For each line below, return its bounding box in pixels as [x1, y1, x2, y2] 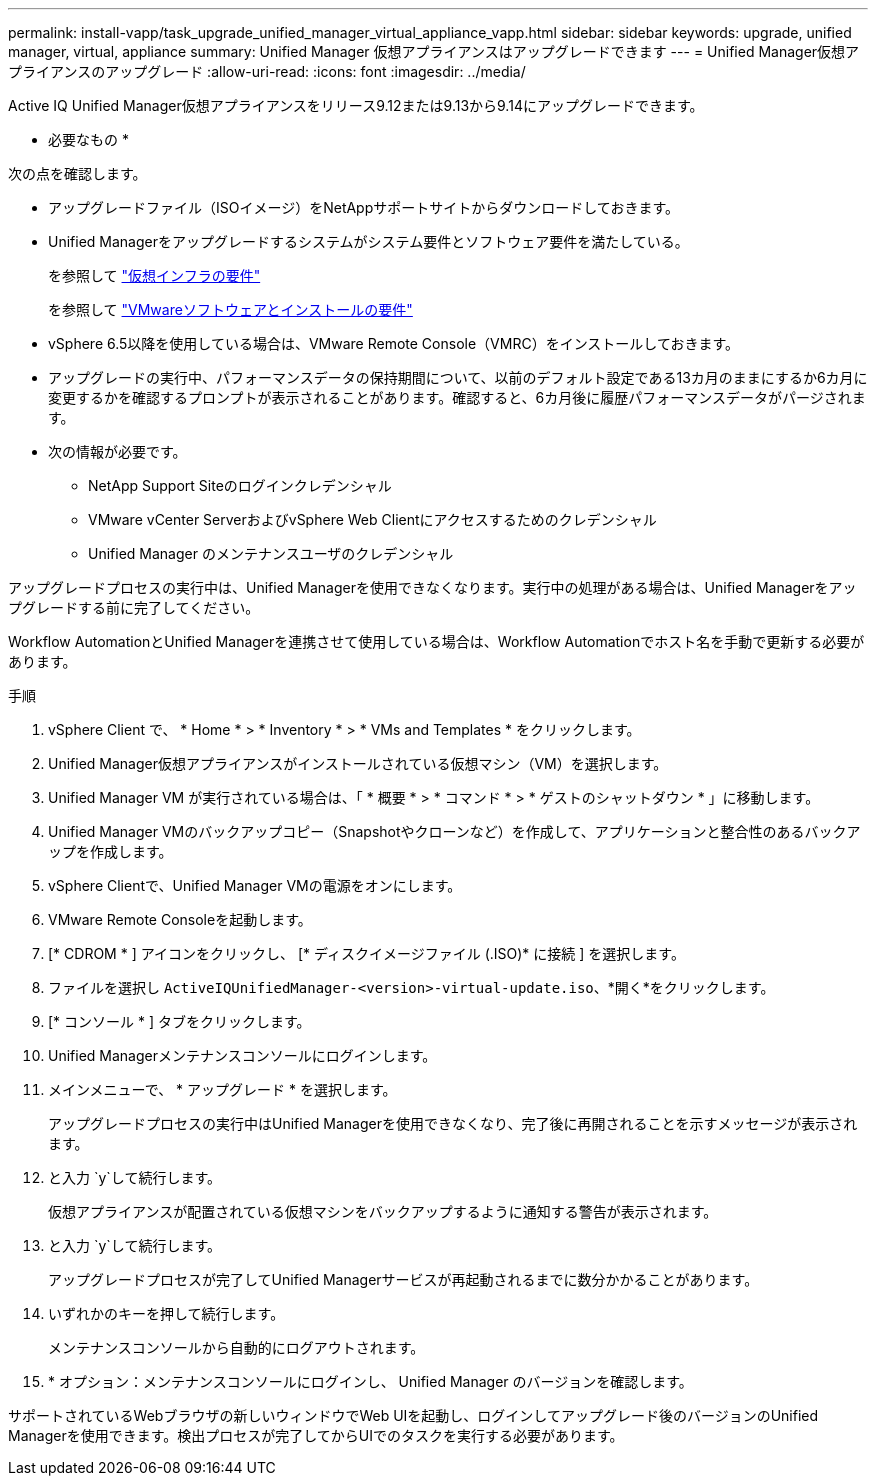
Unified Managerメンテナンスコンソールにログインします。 [48, 1047, 437, 1064]
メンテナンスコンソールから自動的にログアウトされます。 [48, 1339, 425, 1356]
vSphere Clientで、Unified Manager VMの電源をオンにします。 [48, 877, 462, 894]
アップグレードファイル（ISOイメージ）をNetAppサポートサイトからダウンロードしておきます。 [48, 199, 680, 216]
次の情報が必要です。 [48, 443, 187, 460]
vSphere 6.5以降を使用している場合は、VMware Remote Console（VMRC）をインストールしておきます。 [48, 335, 740, 352]
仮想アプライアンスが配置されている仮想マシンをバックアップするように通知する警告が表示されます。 [48, 1203, 718, 1220]
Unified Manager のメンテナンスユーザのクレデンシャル [88, 545, 454, 562]
